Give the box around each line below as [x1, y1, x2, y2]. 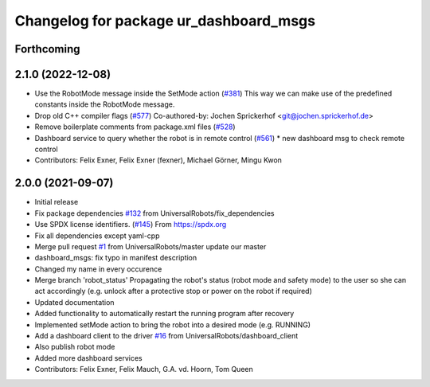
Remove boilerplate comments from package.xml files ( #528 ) [34, 122, 236, 131]
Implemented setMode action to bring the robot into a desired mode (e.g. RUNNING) [34, 319, 311, 330]
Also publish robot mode [34, 342, 115, 352]
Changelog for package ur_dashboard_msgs [14, 12, 316, 29]
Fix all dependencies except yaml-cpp [34, 231, 160, 240]
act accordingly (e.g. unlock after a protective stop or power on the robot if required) [34, 287, 312, 296]
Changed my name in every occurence [34, 264, 162, 274]
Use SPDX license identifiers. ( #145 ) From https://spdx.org [34, 220, 227, 229]
